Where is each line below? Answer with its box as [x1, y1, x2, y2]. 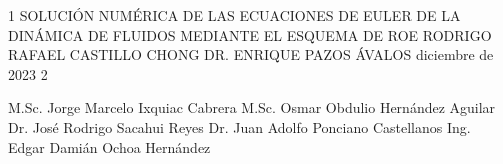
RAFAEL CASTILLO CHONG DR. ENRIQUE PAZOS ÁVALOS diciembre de [8, 44, 494, 65]
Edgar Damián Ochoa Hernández [8, 136, 211, 157]
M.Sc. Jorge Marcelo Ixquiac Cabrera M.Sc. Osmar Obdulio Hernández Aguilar [8, 97, 496, 118]
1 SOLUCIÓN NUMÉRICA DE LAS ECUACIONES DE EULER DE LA [8, 5, 461, 25]
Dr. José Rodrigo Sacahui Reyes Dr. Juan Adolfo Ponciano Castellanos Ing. [8, 116, 471, 137]
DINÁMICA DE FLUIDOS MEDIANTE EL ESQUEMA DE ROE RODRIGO [8, 24, 492, 45]
